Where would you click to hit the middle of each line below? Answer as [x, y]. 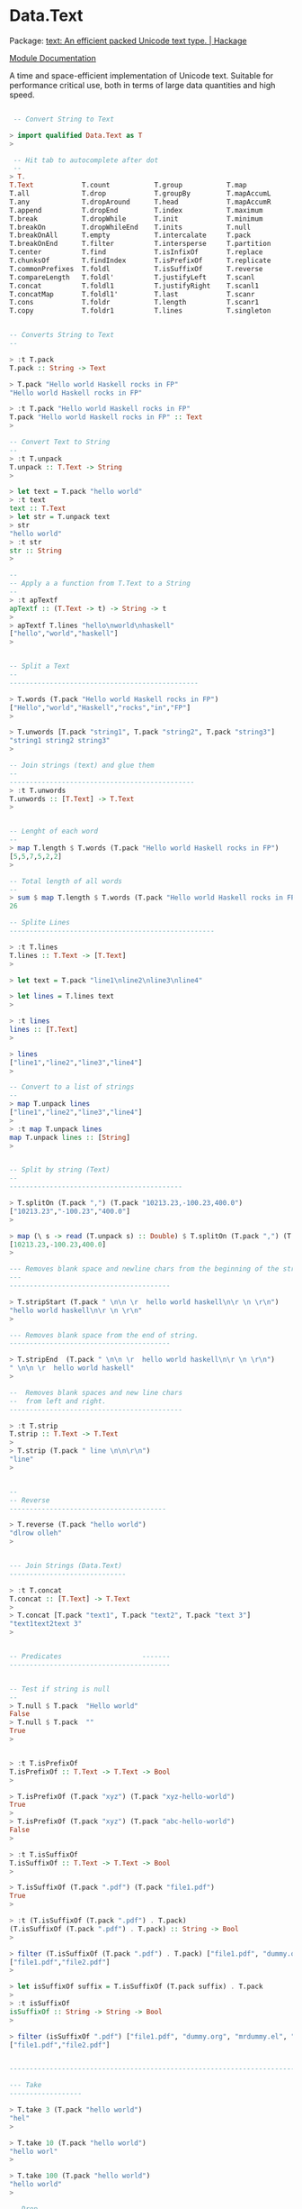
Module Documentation [53, 58]
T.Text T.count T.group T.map [128, 186]
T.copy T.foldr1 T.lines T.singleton [140, 311]
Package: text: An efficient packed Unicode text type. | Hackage [128, 41]
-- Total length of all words [66, 881]
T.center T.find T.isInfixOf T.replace [136, 252]
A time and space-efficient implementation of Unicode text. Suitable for [142, 75]
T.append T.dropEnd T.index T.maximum [136, 210]
